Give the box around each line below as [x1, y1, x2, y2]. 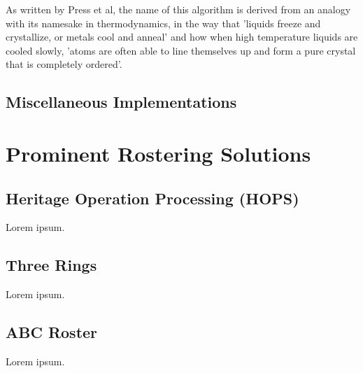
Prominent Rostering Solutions [6, 139, 311, 167]
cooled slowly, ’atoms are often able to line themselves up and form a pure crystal [6, 43, 356, 57]
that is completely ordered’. [6, 57, 122, 71]
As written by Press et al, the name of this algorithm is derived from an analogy [6, 2, 351, 16]
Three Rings [6, 254, 97, 276]
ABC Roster [6, 321, 98, 343]
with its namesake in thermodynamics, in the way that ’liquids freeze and [6, 15, 321, 30]
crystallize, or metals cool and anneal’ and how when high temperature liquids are [6, 29, 358, 44]
